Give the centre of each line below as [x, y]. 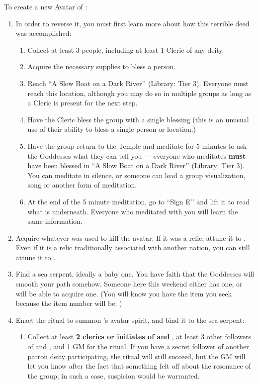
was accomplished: [43, 33]
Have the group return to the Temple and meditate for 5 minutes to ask [137, 145]
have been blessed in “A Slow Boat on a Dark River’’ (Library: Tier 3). [136, 165]
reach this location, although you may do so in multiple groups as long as [139, 93]
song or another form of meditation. [82, 185]
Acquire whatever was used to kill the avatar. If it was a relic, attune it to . [131, 238]
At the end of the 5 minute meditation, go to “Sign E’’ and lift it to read [139, 201]
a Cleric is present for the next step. [83, 103]
